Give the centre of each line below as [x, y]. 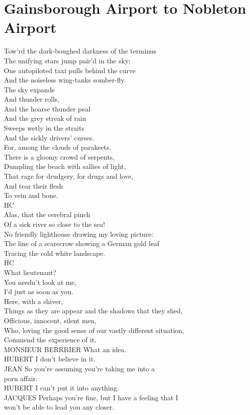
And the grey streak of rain [45, 118]
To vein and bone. [31, 195]
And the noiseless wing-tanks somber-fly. [65, 80]
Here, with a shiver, [34, 301]
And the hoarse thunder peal [47, 108]
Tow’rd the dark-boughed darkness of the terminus [80, 51]
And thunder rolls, [32, 99]
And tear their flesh [34, 185]
